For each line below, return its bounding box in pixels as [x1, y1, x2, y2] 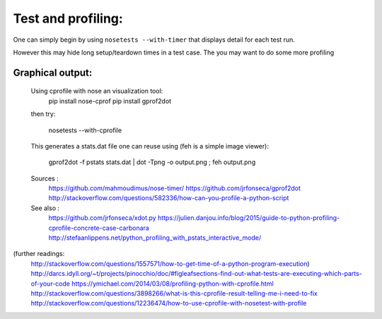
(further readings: [13, 250, 65, 258]
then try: [30, 110, 56, 118]
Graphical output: [13, 66, 93, 79]
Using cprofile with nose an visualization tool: [30, 87, 163, 95]
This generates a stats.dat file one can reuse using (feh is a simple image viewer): [30, 141, 269, 150]
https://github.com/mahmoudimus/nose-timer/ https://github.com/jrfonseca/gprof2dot [48, 184, 301, 192]
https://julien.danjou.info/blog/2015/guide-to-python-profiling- [157, 214, 340, 222]
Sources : [30, 174, 59, 182]
